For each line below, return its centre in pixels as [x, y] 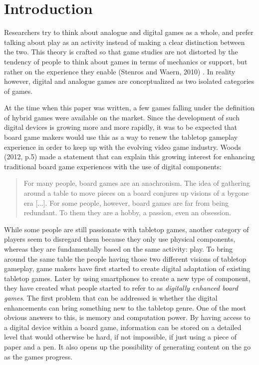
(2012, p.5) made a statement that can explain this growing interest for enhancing [129, 157]
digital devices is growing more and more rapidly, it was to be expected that [121, 127]
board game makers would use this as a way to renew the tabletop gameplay [121, 137]
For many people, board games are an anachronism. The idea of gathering [137, 183]
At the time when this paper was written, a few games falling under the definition [129, 108]
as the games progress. [38, 356]
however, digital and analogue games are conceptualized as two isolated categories [129, 81]
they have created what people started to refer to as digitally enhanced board [121, 288]
